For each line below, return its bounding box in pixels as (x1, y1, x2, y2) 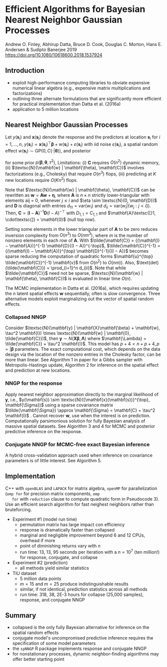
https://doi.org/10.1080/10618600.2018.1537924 (5, 51, 103, 58)
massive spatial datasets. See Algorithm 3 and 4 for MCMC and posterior (5, 423, 156, 429)
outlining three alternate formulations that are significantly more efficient (12, 95, 162, 101)
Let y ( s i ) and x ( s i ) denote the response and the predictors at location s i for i (5, 134, 161, 141)
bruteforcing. (5, 506, 32, 513)
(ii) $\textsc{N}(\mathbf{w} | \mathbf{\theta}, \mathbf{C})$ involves (5, 165, 145, 171)
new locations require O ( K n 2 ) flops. (5, 176, 78, 183)
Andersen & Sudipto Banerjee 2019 (5, 46, 77, 52)
